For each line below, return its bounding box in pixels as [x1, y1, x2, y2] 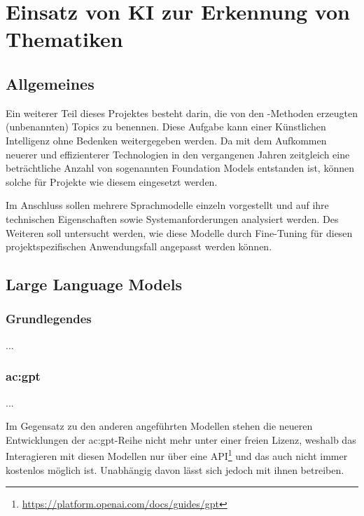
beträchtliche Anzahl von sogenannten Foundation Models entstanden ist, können [6, 161, 354, 175]
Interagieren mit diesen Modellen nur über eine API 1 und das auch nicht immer [6, 447, 348, 463]
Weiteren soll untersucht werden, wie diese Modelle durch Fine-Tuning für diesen [6, 225, 353, 240]
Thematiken [6, 25, 123, 53]
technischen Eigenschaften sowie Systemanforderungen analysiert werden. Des [6, 211, 339, 226]
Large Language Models [6, 273, 182, 295]
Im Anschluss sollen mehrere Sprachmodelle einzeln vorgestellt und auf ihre [6, 198, 329, 212]
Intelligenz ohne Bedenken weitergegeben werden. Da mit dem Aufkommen [6, 133, 327, 147]
